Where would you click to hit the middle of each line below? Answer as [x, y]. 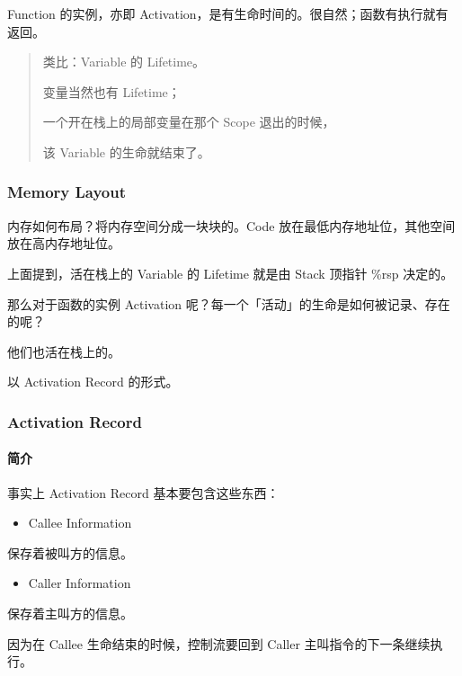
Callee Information [80, 523]
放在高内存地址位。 [64, 243]
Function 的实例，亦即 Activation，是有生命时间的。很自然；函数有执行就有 [228, 13]
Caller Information [80, 583]
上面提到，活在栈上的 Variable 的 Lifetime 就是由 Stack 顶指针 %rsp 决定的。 [231, 273]
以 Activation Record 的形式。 [93, 382]
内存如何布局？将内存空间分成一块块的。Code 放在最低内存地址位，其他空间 [231, 225]
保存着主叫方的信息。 [70, 613]
